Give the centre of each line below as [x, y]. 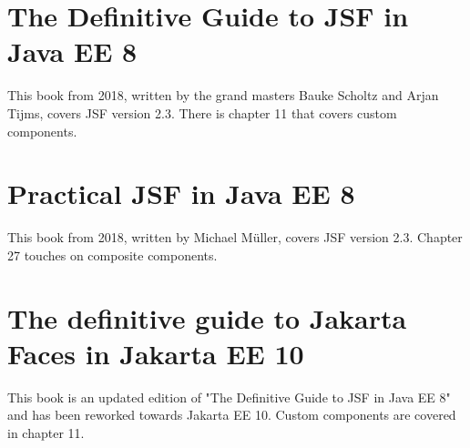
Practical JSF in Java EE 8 [181, 193]
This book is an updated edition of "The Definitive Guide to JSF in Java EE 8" [229, 397]
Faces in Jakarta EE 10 [156, 353]
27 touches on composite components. [112, 255]
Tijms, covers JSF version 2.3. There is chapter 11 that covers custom [202, 112]
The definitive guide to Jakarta [207, 317]
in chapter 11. [46, 432]
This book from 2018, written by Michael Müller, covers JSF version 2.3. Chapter [235, 237]
